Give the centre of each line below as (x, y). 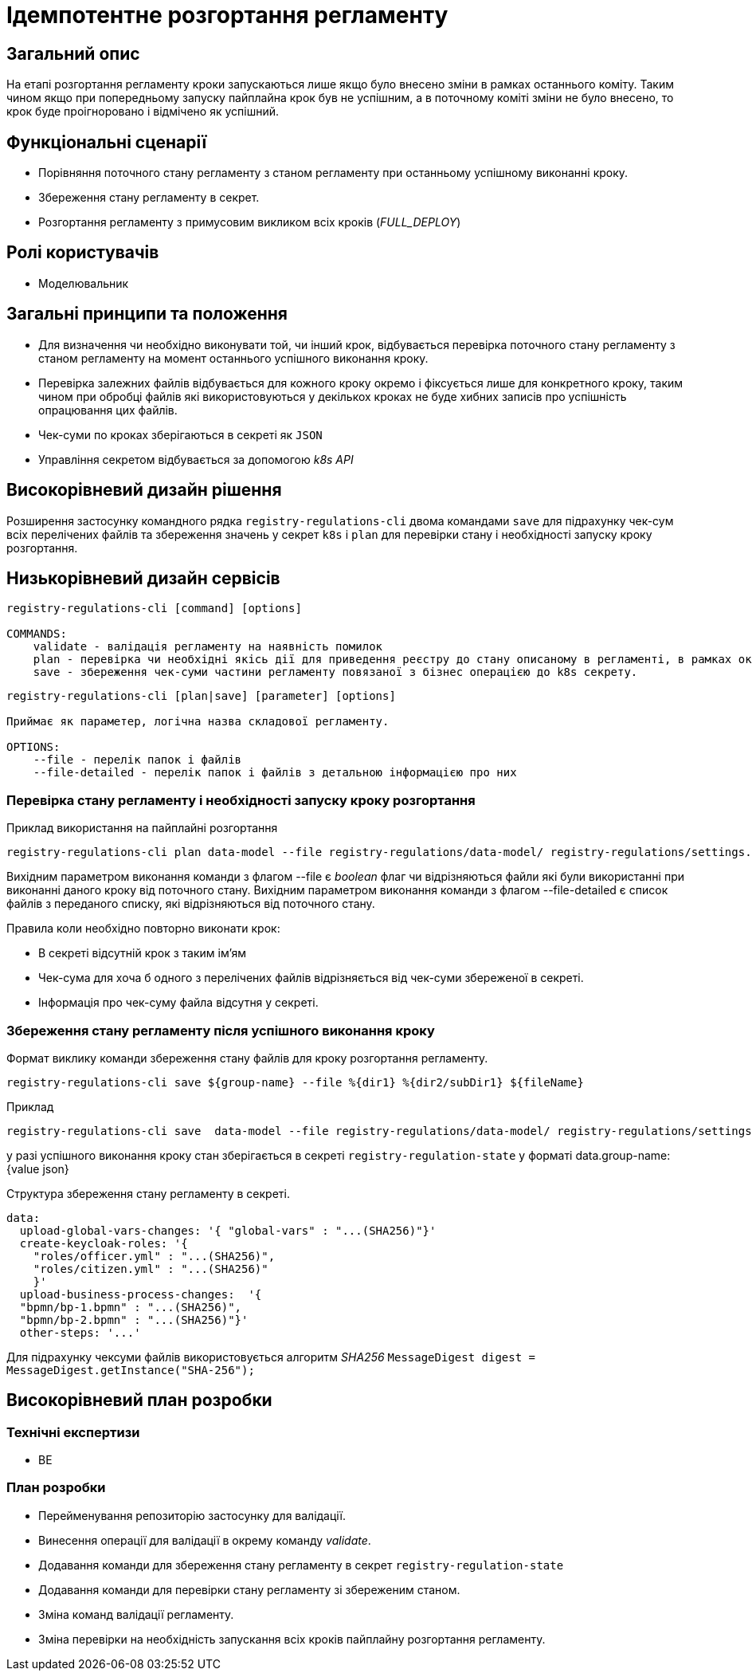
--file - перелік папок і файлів (137, 760)
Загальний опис (73, 53)
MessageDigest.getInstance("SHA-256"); (131, 1370)
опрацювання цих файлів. (108, 410)
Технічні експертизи (73, 1432)
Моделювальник (84, 283)
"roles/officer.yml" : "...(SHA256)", (154, 1256)
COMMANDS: (37, 634)
